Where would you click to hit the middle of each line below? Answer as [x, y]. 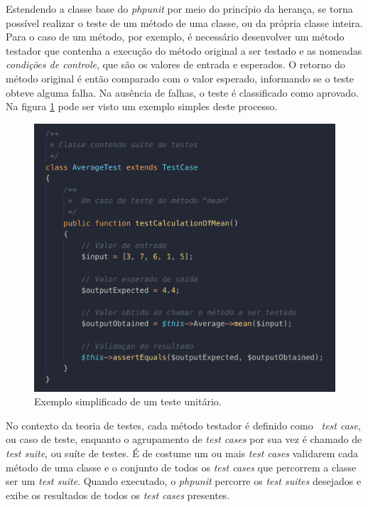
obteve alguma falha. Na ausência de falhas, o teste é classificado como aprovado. [182, 92]
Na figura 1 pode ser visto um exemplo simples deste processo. [142, 106]
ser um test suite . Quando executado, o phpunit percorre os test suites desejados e [184, 481]
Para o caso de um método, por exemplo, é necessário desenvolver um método [175, 37]
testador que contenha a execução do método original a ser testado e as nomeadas [184, 50]
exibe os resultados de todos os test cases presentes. [118, 495]
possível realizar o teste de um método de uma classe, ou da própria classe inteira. [184, 22]
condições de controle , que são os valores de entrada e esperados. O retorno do [175, 64]
